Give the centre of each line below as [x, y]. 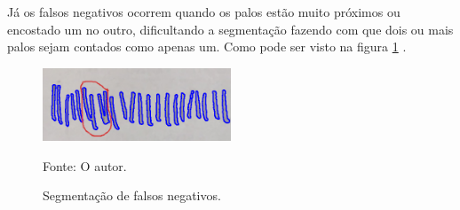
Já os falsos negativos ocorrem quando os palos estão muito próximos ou [204, 12]
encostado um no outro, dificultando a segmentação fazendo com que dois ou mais [230, 29]
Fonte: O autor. [85, 165]
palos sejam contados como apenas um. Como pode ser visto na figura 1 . [207, 47]
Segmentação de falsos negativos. [132, 195]
